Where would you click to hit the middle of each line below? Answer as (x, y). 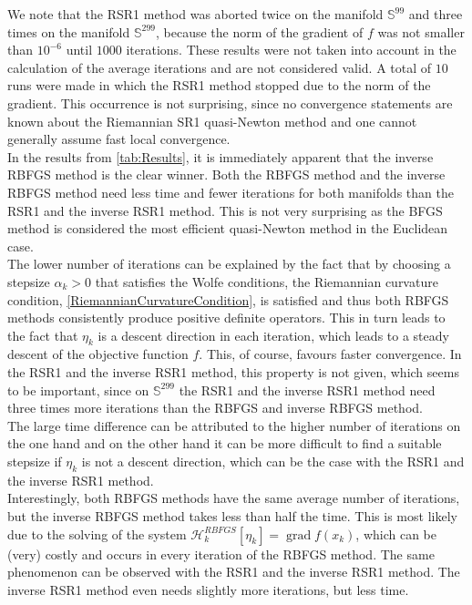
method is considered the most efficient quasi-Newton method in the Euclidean (228, 228)
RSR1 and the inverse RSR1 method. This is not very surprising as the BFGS (225, 210)
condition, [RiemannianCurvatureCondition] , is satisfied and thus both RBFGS (228, 299)
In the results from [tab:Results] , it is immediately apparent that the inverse (221, 156)
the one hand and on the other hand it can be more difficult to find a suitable (225, 443)
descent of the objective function (98, 354)
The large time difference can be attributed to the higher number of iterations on (234, 425)
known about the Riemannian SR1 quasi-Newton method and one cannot (212, 121)
